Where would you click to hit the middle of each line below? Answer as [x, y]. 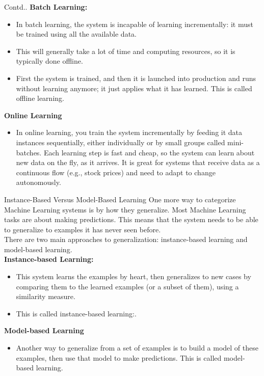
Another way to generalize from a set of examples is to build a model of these [137, 348]
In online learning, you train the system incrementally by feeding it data [129, 132]
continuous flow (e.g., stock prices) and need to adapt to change [116, 172]
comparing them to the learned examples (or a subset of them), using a [127, 286]
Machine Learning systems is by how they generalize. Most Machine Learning [125, 209]
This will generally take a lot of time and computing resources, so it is [126, 51]
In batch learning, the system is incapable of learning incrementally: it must [135, 24]
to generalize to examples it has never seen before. [83, 229]
